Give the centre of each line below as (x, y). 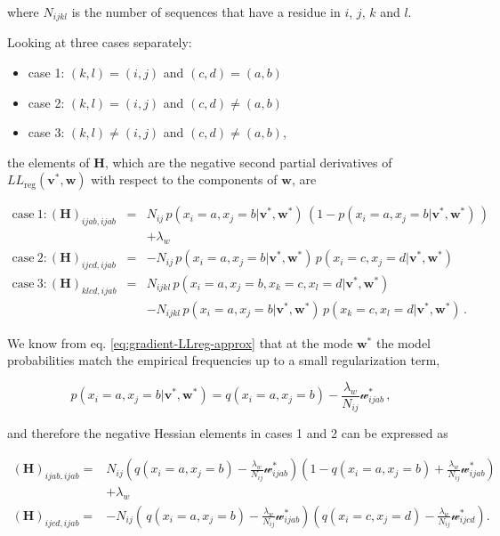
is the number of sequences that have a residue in (206, 12)
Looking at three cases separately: (100, 42)
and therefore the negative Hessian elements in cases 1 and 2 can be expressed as (228, 433)
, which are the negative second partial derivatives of (248, 162)
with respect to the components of (184, 179)
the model (403, 342)
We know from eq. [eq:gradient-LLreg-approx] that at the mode (180, 342)
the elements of (48, 162)
